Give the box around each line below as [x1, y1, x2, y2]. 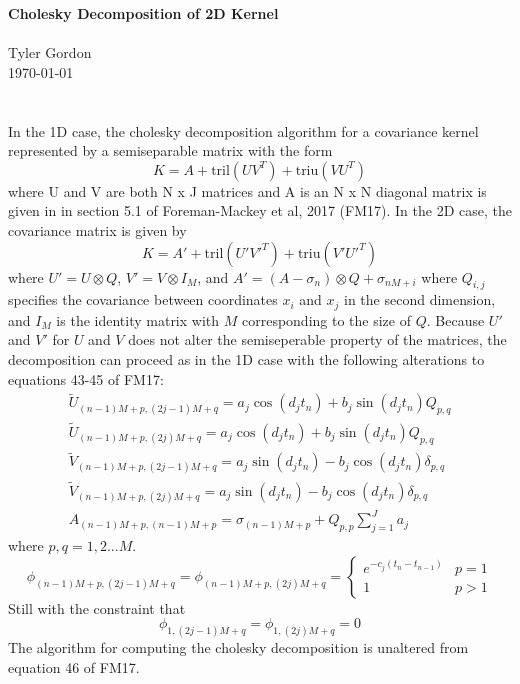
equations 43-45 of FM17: [8, 368, 164, 389]
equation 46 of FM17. [8, 656, 140, 677]
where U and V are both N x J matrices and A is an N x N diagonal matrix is [8, 180, 487, 201]
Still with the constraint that [8, 597, 186, 618]
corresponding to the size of [241, 309, 411, 330]
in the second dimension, [344, 289, 496, 310]
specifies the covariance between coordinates [8, 289, 278, 310]
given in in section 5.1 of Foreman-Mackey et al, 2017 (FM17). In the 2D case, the [8, 200, 512, 221]
